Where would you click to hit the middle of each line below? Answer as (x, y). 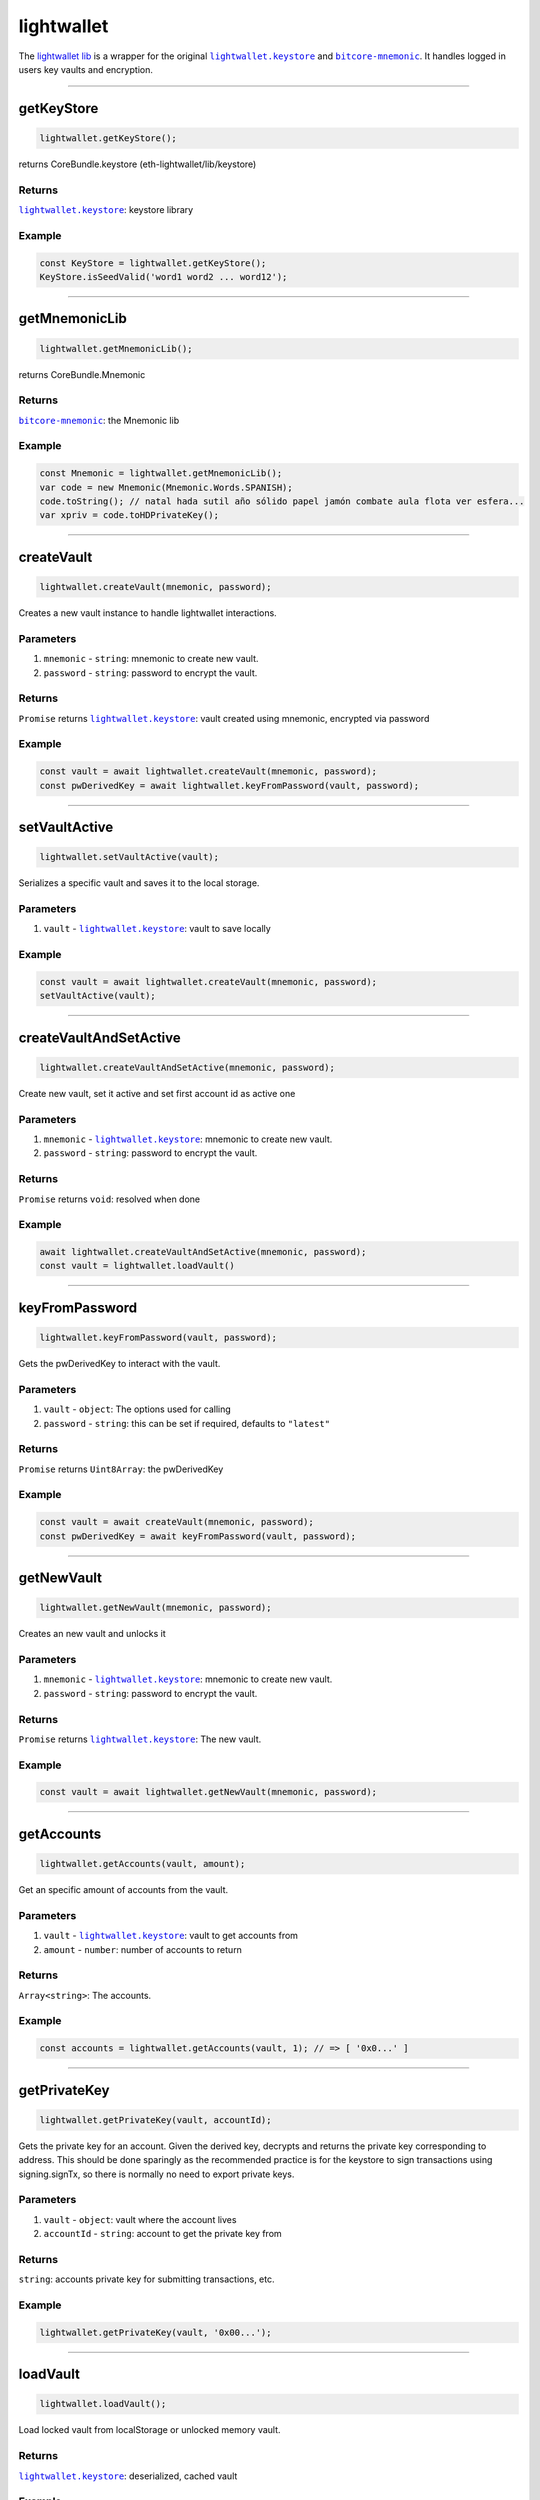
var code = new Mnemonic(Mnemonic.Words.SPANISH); (166, 487)
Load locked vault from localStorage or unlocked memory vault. (149, 2430)
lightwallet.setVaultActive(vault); (129, 857)
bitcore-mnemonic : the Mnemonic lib (99, 420)
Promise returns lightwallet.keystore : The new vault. (140, 1739)
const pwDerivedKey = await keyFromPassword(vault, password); (198, 1536)
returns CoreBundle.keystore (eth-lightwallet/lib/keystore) (137, 164)
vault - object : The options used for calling (137, 1409)
